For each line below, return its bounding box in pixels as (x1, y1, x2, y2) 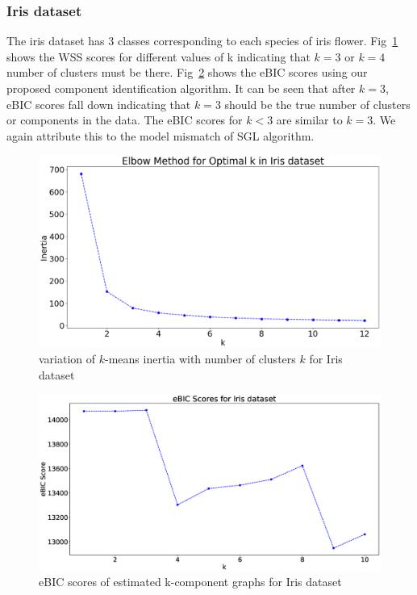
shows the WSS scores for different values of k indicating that (6, 48, 311, 65)
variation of (39, 350, 96, 367)
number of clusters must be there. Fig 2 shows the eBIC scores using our (6, 64, 368, 81)
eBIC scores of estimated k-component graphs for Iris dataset (39, 573, 342, 590)
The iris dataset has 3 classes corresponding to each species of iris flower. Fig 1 (6, 32, 398, 49)
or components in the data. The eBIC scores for (6, 111, 243, 128)
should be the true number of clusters (224, 95, 411, 112)
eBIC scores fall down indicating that (6, 95, 191, 112)
